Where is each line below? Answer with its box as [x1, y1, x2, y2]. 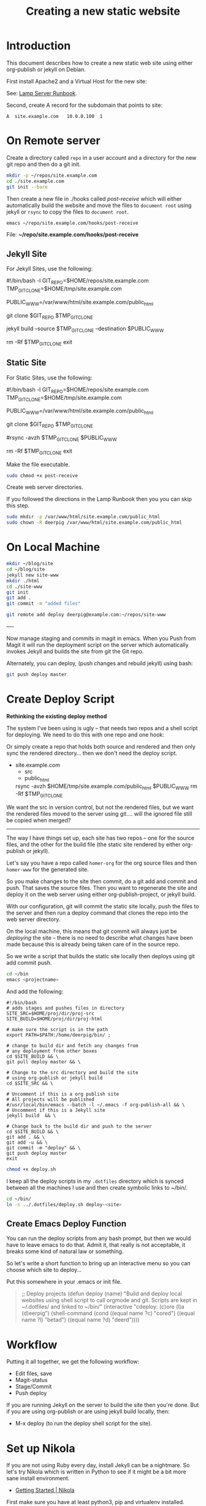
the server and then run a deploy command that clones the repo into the [6, 909, 188, 916]
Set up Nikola [6, 1442, 75, 1455]
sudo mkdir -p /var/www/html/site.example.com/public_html [6, 514, 161, 520]
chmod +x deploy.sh [6, 1166, 56, 1172]
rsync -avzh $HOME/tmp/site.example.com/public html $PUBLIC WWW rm [15, 782, 198, 791]
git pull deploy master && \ [6, 1058, 81, 1065]
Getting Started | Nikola [15, 1486, 75, 1494]
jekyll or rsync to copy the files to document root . [6, 208, 129, 216]
